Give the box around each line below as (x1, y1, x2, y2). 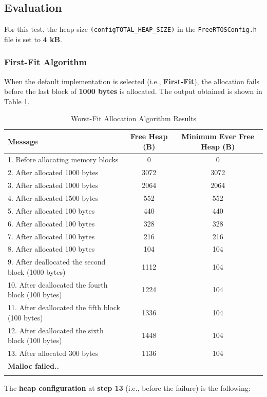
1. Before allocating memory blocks (8, 154, 119, 165)
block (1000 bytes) (8, 266, 66, 277)
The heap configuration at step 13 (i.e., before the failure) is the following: (4, 383, 251, 393)
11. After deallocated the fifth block (8, 302, 121, 313)
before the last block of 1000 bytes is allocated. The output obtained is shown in (4, 86, 262, 97)
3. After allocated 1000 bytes (8, 180, 99, 191)
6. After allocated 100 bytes (8, 218, 95, 229)
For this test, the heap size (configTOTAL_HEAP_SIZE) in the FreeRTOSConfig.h (4, 24, 257, 34)
